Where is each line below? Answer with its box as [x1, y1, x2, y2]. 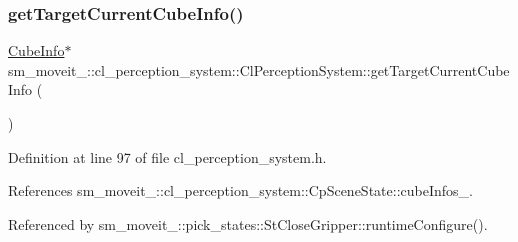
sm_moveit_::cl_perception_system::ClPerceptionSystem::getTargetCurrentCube [8, 59, 510, 80]
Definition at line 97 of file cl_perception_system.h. [8, 146, 327, 167]
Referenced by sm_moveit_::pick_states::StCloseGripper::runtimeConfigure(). [8, 213, 488, 234]
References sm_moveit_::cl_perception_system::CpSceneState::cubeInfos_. [8, 180, 473, 201]
